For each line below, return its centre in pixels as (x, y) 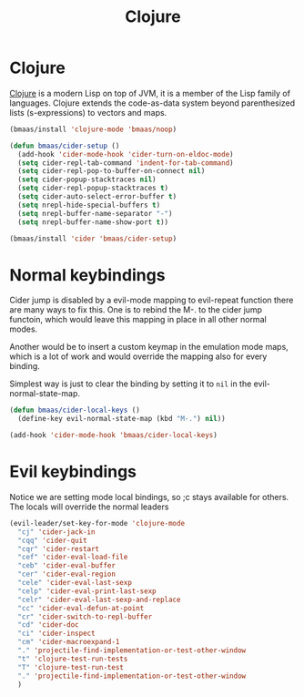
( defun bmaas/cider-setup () (65, 146)
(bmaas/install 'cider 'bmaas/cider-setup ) (93, 239)
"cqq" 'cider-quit (53, 540)
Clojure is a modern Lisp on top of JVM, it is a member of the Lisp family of (150, 93)
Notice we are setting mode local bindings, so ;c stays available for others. (149, 497)
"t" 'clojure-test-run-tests (73, 659)
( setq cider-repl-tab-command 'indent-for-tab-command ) (126, 163)
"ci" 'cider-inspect (56, 634)
